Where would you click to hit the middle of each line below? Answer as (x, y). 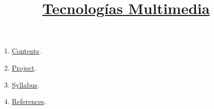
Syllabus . (25, 84)
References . (29, 101)
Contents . (26, 51)
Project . (24, 67)
